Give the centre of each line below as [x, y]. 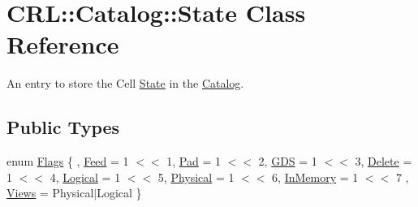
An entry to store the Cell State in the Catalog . [125, 83]
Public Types [63, 127]
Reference [63, 44]
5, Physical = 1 [196, 177]
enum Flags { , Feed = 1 [68, 161]
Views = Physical [50, 193]
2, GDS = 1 [288, 161]
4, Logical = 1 [85, 177]
